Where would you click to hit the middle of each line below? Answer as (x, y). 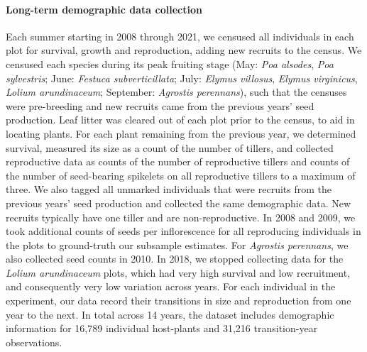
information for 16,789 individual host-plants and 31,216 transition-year (162, 328)
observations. (34, 342)
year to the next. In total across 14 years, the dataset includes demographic (170, 314)
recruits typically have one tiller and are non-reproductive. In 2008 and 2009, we (181, 217)
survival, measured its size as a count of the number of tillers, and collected (170, 147)
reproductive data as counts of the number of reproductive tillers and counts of (178, 161)
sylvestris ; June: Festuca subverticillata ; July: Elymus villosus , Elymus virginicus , (182, 78)
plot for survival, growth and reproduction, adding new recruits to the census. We (184, 50)
